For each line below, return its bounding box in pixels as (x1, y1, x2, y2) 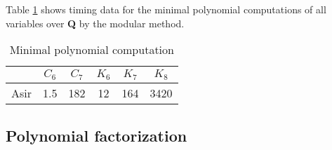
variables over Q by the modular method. (6, 15, 185, 30)
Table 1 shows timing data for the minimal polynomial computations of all (6, 2, 326, 16)
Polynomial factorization (6, 124, 187, 146)
